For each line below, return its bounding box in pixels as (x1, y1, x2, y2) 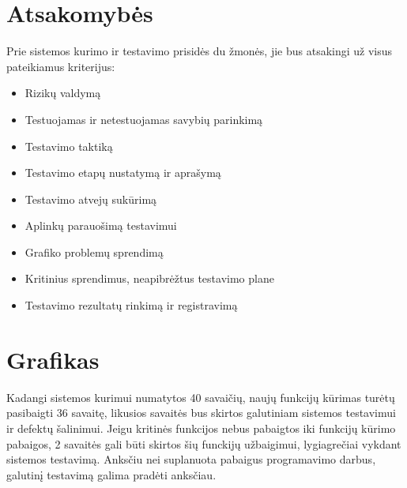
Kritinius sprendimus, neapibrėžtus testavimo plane (24, 270, 274, 287)
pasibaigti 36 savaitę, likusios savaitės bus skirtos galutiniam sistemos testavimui (6, 404, 396, 421)
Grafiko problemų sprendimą (24, 243, 164, 260)
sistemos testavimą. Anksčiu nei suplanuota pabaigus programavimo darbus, (6, 451, 376, 467)
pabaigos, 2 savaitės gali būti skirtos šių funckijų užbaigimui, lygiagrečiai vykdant (6, 435, 401, 452)
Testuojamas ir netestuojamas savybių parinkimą (24, 111, 263, 127)
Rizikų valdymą (24, 84, 101, 101)
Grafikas (6, 343, 100, 375)
